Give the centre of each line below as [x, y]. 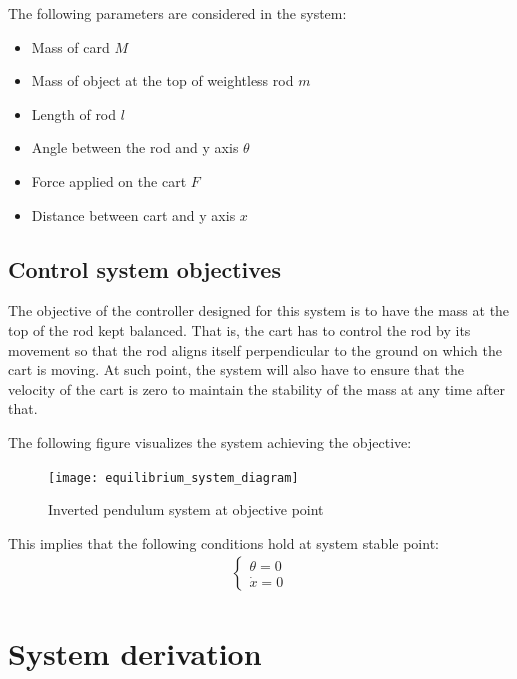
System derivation [135, 652]
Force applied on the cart [109, 180]
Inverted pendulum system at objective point [186, 509]
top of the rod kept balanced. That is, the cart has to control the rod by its [239, 329]
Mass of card [70, 46]
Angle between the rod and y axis [135, 147]
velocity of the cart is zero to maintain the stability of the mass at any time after [256, 388]
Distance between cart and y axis [133, 214]
